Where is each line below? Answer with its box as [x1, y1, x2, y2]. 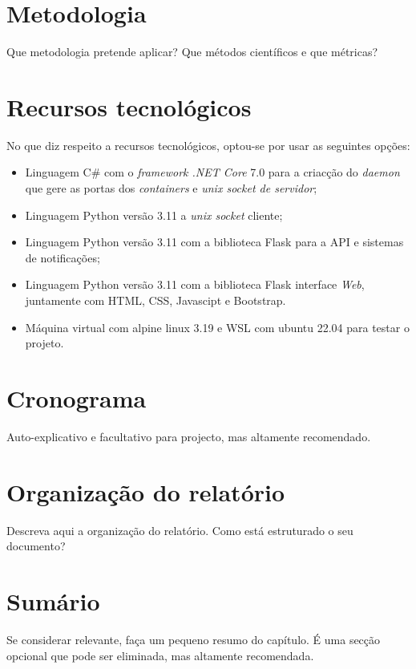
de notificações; [25, 249, 100, 266]
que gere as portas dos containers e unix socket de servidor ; [25, 180, 317, 197]
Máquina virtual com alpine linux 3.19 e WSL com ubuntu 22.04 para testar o [25, 318, 410, 335]
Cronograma [6, 381, 147, 414]
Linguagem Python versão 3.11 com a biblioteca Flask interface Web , [25, 276, 365, 293]
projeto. [25, 334, 64, 351]
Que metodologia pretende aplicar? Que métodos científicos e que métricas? [6, 43, 378, 60]
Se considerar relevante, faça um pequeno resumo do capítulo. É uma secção [6, 630, 381, 647]
